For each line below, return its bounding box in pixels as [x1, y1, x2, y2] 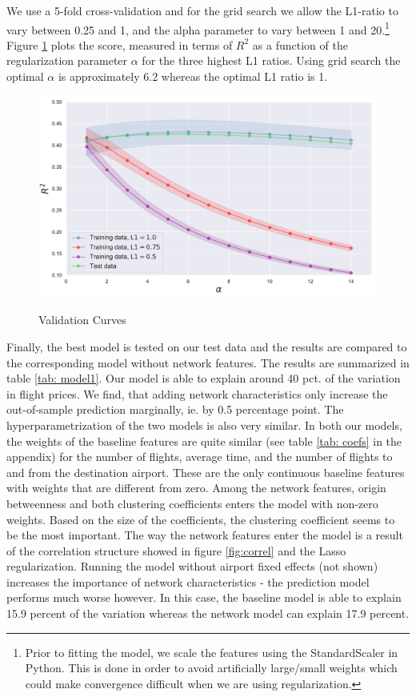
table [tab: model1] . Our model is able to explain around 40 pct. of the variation [6, 370, 401, 387]
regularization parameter [6, 52, 128, 69]
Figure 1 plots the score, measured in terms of [6, 36, 233, 53]
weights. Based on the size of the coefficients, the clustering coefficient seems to [6, 511, 395, 527]
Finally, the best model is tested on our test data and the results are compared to [6, 338, 407, 355]
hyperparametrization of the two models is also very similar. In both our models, [6, 416, 402, 433]
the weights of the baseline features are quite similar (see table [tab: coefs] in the [6, 432, 402, 449]
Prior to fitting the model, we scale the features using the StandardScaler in [25, 643, 398, 660]
